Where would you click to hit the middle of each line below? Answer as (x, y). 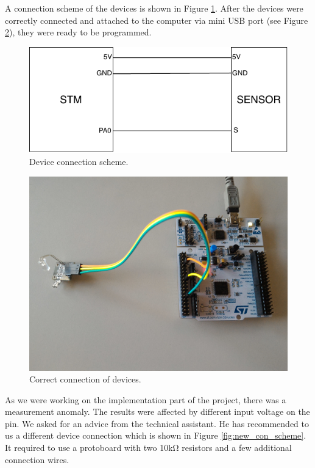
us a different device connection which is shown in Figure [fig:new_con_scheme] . (156, 435)
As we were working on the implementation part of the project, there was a (146, 399)
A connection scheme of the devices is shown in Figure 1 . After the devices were (154, 8)
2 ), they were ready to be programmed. (78, 32)
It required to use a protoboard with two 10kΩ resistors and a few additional (148, 448)
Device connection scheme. (79, 161)
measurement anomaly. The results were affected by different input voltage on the (157, 411)
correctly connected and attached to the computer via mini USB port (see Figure (157, 20)
